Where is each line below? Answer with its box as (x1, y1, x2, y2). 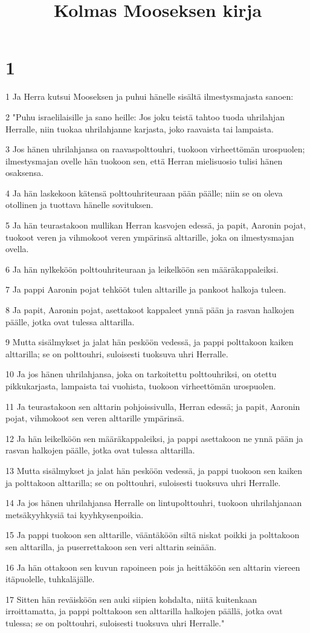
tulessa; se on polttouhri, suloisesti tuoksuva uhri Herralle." (5, 616, 225, 629)
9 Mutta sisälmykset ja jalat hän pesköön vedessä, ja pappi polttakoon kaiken (5, 336, 294, 348)
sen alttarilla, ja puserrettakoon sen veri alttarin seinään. (5, 540, 216, 553)
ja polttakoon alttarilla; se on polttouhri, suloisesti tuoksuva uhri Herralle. (5, 476, 281, 489)
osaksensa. (5, 166, 44, 179)
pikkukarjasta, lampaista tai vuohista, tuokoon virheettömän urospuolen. (5, 380, 276, 392)
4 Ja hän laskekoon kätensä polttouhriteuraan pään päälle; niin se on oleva (5, 186, 283, 199)
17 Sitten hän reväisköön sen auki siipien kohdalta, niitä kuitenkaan (5, 592, 257, 605)
